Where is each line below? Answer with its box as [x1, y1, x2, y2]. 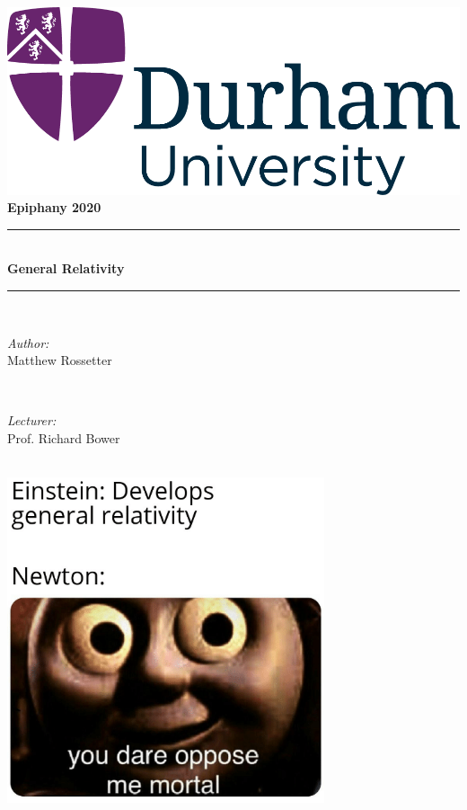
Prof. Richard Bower [7, 428, 120, 447]
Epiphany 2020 [7, 198, 101, 217]
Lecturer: [7, 411, 57, 430]
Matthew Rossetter [7, 351, 112, 369]
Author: [7, 333, 49, 352]
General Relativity [7, 259, 125, 278]
